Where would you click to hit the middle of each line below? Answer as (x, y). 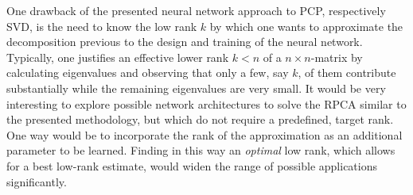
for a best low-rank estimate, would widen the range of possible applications (192, 165)
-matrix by (337, 57)
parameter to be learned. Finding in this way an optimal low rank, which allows (201, 150)
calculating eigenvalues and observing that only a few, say (148, 73)
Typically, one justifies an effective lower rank (118, 57)
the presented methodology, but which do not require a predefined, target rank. (200, 119)
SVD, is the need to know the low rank (102, 26)
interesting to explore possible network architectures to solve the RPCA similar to (206, 103)
